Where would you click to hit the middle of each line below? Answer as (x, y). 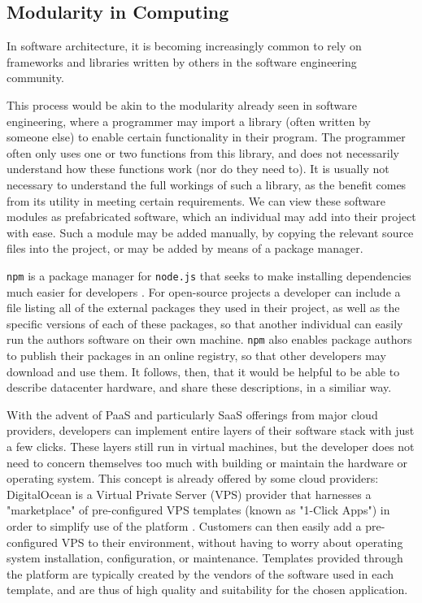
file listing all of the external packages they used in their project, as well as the (203, 308)
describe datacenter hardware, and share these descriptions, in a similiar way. (199, 387)
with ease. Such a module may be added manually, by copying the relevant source (210, 232)
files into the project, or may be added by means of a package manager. (185, 248)
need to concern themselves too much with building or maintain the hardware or (207, 462)
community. (35, 78)
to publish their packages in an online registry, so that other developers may (196, 356)
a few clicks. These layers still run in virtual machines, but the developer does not (211, 446)
